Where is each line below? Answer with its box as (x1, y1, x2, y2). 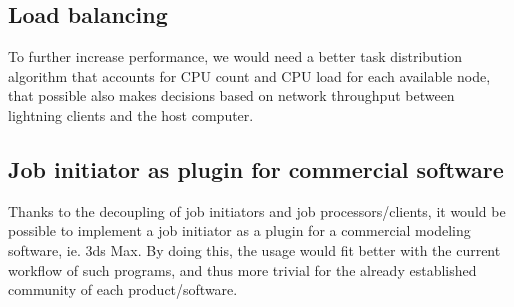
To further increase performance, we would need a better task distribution (8, 46, 462, 67)
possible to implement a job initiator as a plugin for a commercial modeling (8, 220, 471, 241)
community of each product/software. (8, 279, 238, 300)
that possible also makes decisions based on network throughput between (8, 85, 455, 106)
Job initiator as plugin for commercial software (8, 153, 504, 184)
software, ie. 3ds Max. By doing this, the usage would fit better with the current (8, 239, 501, 260)
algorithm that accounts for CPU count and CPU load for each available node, (8, 65, 491, 86)
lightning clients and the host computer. (8, 104, 254, 125)
